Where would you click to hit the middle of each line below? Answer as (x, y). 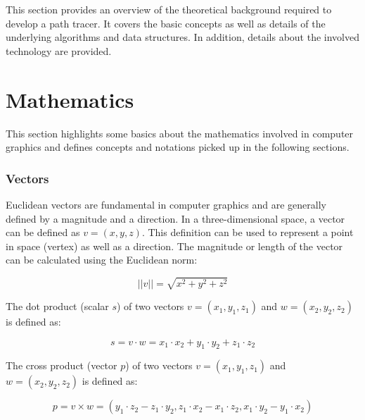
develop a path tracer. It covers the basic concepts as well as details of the (166, 23)
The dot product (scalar (57, 306)
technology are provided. (59, 50)
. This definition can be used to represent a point (248, 232)
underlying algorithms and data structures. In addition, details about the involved (182, 37)
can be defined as (43, 232)
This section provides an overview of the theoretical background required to (169, 9)
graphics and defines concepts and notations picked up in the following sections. (178, 147)
